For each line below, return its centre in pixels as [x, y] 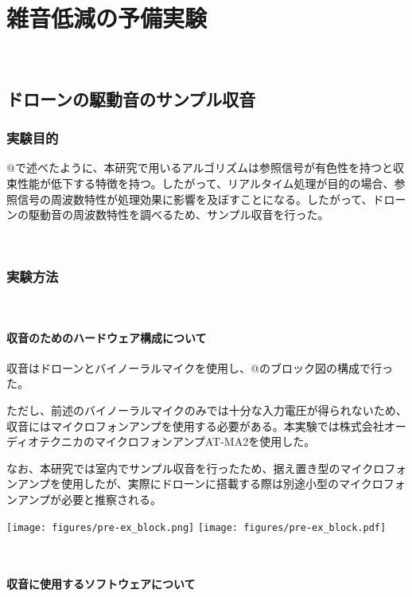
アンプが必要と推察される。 [89, 499]
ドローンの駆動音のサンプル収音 [131, 98]
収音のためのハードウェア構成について [107, 337]
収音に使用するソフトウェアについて [101, 584]
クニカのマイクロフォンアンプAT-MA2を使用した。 [183, 441]
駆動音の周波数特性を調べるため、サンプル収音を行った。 [179, 215]
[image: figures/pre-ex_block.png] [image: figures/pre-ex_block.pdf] [196, 527]
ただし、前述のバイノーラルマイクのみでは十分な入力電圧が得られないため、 [207, 410]
